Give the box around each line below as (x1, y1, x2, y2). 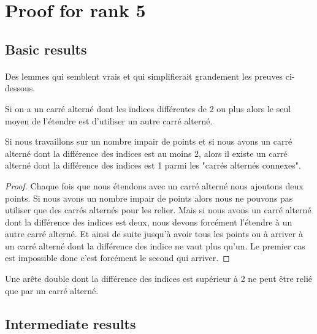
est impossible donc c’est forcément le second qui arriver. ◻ (5, 251, 230, 264)
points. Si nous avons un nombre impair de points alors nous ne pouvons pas (5, 191, 293, 204)
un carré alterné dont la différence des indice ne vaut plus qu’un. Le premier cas (5, 239, 305, 252)
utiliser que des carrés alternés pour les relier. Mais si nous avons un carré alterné (5, 203, 311, 216)
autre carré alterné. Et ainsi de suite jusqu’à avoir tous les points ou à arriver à (5, 227, 303, 240)
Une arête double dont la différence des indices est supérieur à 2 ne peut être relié (5, 272, 312, 285)
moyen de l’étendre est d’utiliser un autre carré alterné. (5, 114, 213, 127)
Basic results (5, 39, 87, 58)
